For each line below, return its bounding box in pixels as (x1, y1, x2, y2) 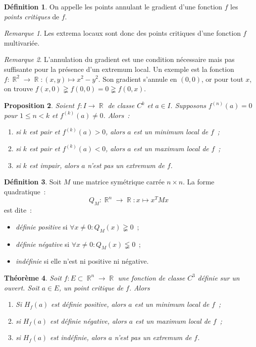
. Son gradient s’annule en (98, 73, 177, 84)
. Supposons (170, 100, 206, 111)
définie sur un (198, 272, 240, 283)
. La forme (183, 176, 214, 187)
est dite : (4, 205, 32, 215)
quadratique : (4, 186, 46, 196)
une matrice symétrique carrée (72, 176, 165, 187)
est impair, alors (29, 160, 79, 170)
